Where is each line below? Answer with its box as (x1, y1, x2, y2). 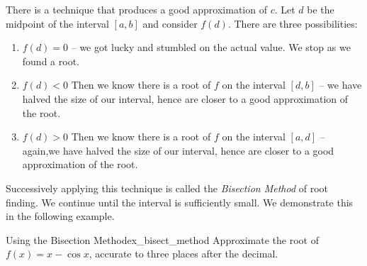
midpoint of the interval (6, 16, 109, 31)
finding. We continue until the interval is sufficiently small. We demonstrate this (6, 194, 354, 209)
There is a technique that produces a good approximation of (6, 2, 267, 16)
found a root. (22, 53, 79, 68)
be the (307, 2, 334, 16)
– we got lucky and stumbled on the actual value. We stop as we (71, 40, 351, 55)
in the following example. (6, 209, 115, 223)
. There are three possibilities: (227, 16, 358, 31)
